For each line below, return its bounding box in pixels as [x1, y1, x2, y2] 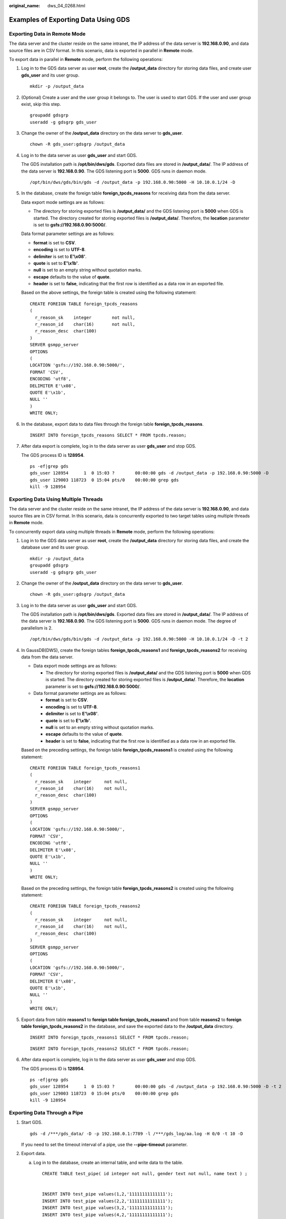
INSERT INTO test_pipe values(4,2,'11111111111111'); [42, 1212, 173, 1218]
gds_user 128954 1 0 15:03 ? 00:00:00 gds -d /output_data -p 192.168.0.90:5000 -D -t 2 [30, 1084, 282, 1089]
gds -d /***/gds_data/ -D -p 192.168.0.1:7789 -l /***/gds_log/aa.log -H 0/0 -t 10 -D [30, 1131, 243, 1136]
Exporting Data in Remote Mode [9, 30, 86, 37]
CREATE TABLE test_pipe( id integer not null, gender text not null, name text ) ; [42, 1171, 248, 1177]
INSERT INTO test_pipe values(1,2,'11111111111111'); [42, 1191, 173, 1197]
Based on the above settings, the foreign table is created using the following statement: [21, 290, 197, 295]
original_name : [9, 3, 40, 8]
